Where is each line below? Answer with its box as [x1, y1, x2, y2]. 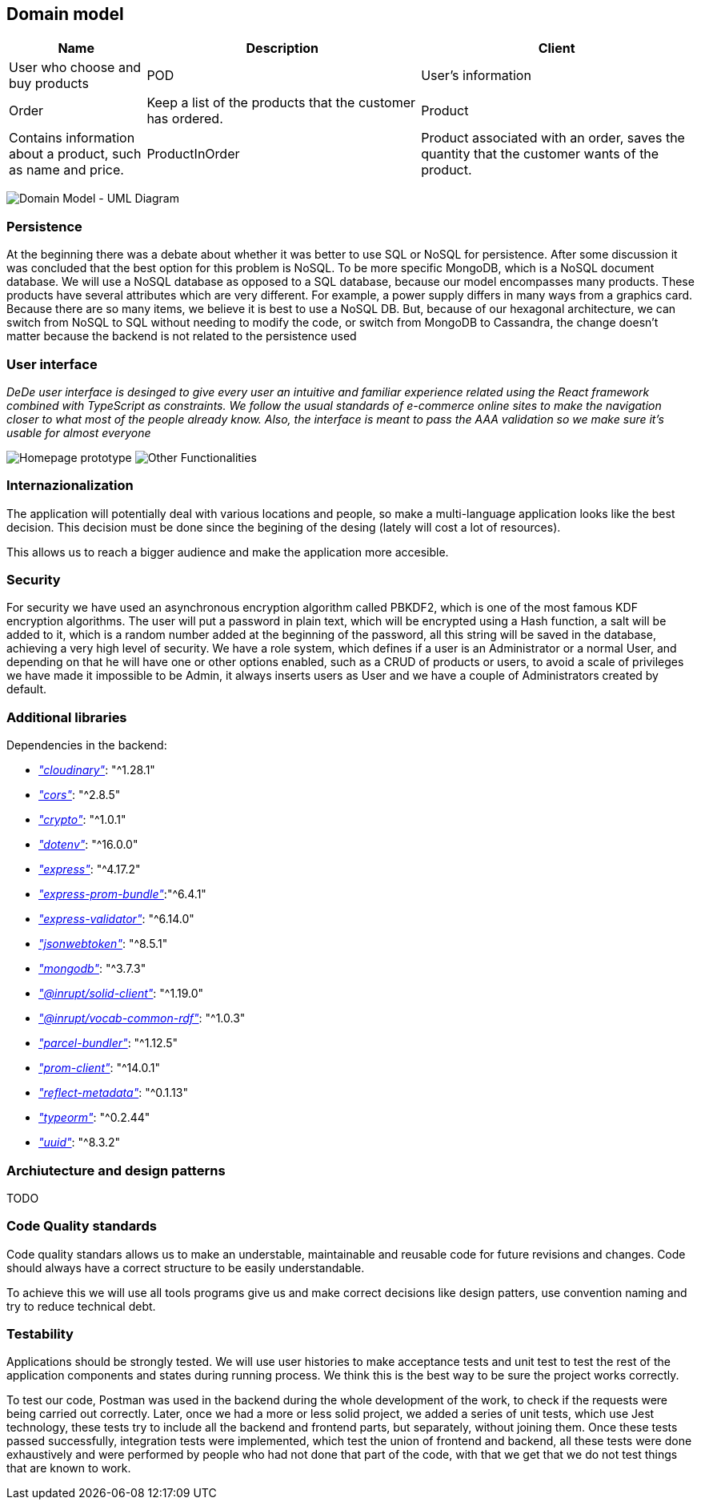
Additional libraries [6, 709, 127, 725]
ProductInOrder [146, 146, 240, 163]
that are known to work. [6, 1461, 131, 1476]
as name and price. [9, 162, 124, 179]
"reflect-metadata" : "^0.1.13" [38, 1086, 188, 1100]
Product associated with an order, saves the [421, 130, 685, 147]
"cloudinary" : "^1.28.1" [38, 763, 155, 777]
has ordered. [146, 110, 223, 127]
